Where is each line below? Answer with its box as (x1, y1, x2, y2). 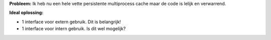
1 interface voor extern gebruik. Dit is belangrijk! (22, 19, 121, 25)
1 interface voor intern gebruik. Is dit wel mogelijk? (22, 26, 126, 32)
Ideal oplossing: (9, 10, 44, 16)
